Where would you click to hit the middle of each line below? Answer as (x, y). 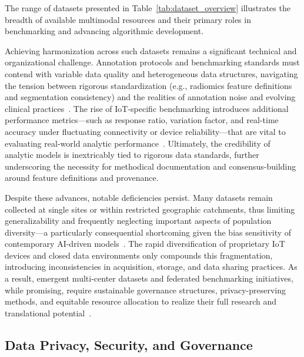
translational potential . (48, 313)
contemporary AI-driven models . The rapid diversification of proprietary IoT (145, 244)
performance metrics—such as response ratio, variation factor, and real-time (142, 120)
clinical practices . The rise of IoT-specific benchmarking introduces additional (147, 108)
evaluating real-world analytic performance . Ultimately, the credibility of (138, 143)
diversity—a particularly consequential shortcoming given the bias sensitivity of (148, 232)
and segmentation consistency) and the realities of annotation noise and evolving (150, 97)
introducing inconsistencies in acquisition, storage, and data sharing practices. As (151, 267)
